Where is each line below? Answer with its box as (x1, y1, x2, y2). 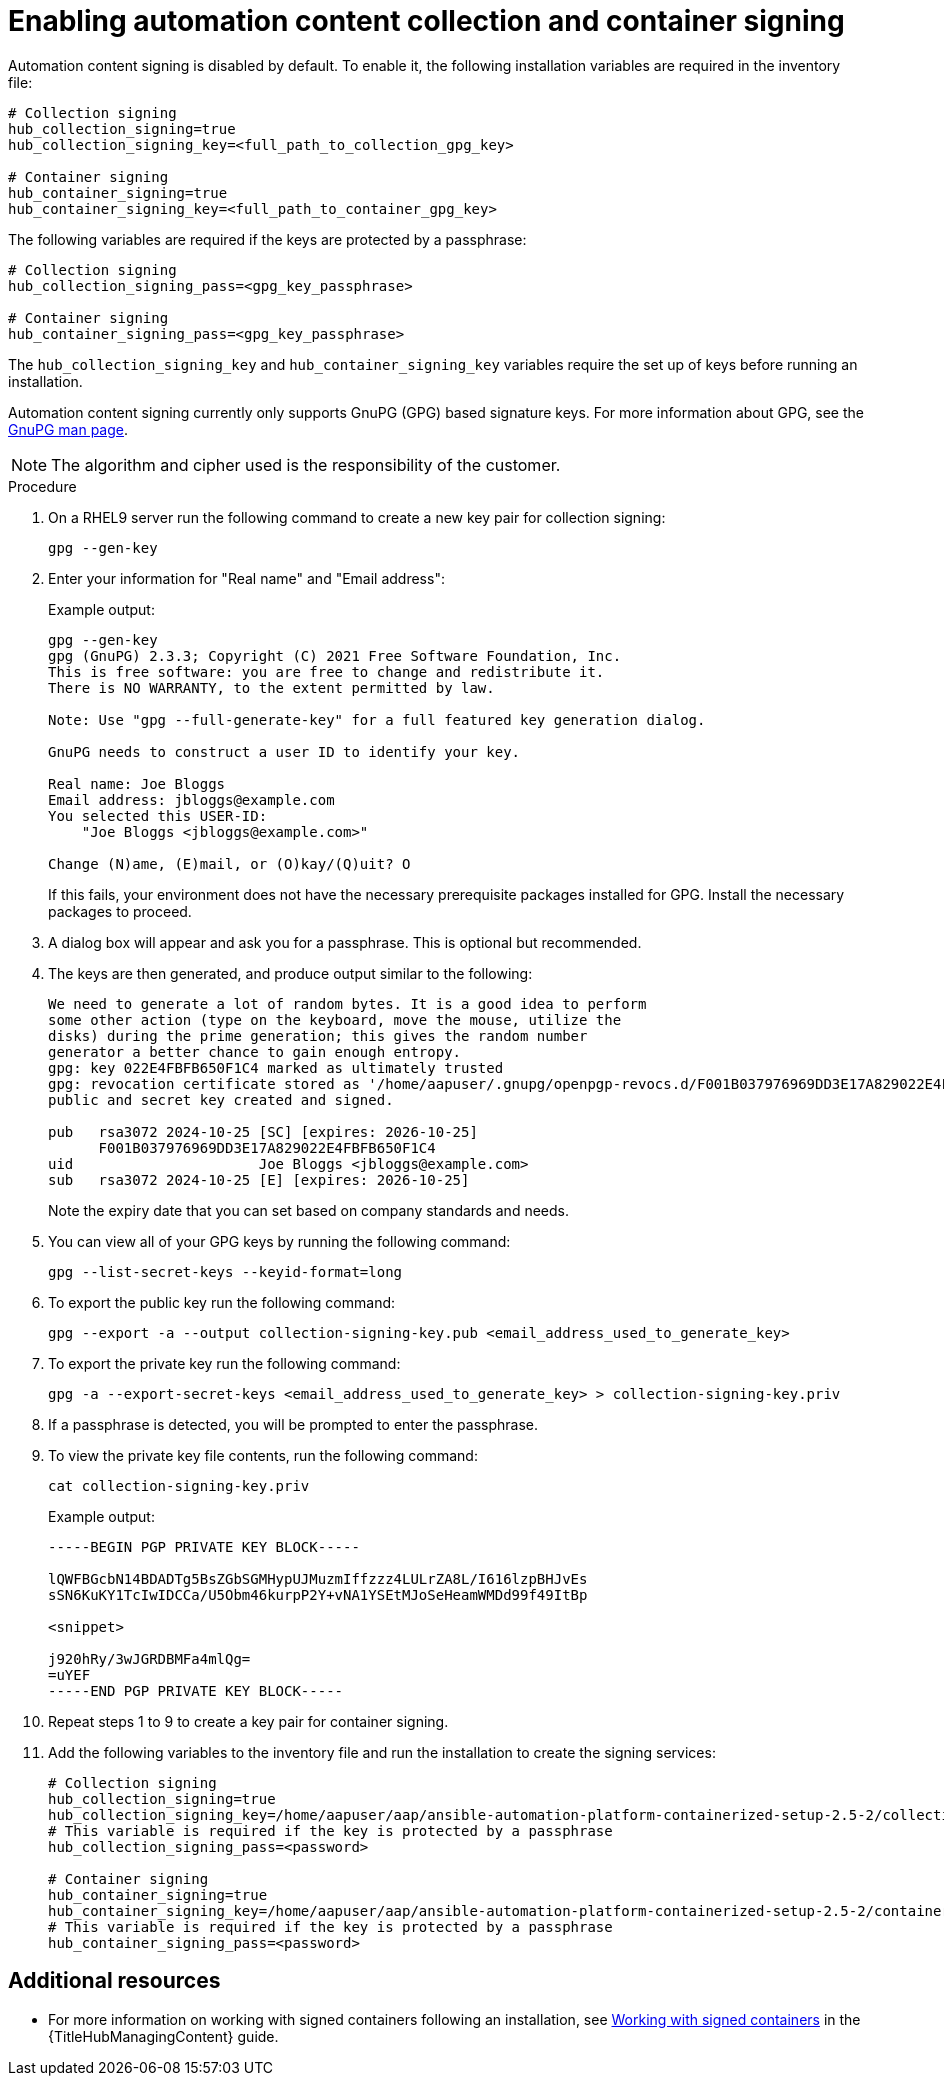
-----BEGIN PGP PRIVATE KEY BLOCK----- (48, 1538, 360, 1555)
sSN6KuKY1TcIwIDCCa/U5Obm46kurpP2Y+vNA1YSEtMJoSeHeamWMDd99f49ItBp (48, 1586, 588, 1603)
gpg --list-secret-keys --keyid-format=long (48, 1263, 403, 1280)
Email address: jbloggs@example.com (48, 791, 335, 808)
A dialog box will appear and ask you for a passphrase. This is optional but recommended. (48, 933, 642, 951)
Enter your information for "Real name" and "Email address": (48, 569, 445, 587)
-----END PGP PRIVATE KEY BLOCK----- (48, 1682, 344, 1699)
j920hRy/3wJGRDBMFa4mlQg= (48, 1650, 251, 1667)
